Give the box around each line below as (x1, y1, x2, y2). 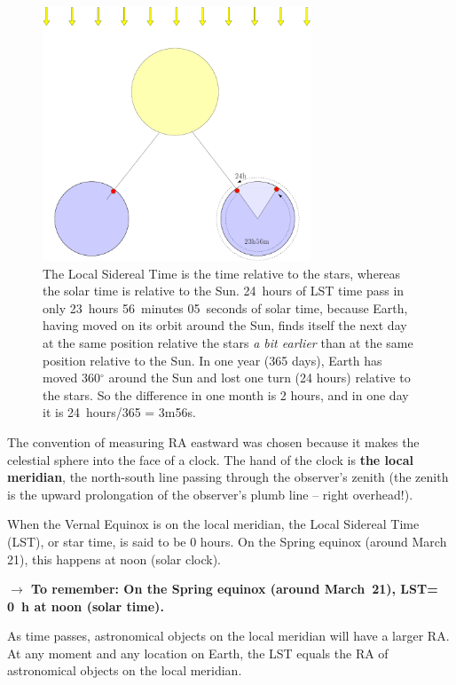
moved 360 (43, 368, 100, 387)
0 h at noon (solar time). (7, 596, 164, 615)
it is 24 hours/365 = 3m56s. (43, 403, 196, 421)
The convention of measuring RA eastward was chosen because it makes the (7, 432, 420, 451)
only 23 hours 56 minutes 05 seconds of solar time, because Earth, (43, 298, 408, 317)
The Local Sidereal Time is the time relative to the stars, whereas (43, 264, 401, 282)
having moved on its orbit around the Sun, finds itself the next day (43, 316, 407, 335)
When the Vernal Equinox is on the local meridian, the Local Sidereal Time (7, 515, 420, 533)
